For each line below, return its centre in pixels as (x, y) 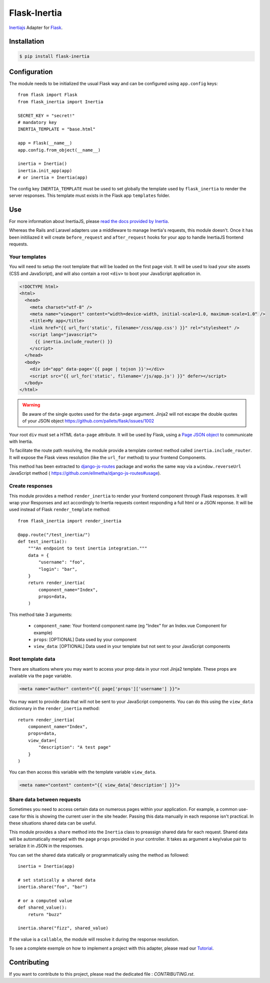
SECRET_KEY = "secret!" (46, 115)
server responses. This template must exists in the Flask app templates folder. (90, 195)
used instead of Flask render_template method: (60, 510)
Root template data (32, 659)
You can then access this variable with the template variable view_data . (83, 772)
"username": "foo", (62, 562)
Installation (27, 42)
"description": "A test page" (75, 747)
